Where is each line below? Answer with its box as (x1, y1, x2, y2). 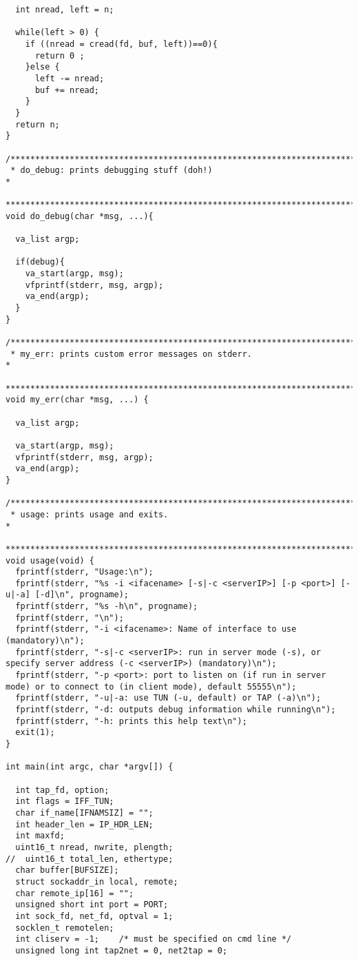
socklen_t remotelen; (15, 922, 114, 933)
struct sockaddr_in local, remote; (15, 876, 178, 887)
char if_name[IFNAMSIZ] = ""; (15, 807, 154, 818)
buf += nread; (34, 85, 100, 95)
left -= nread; (34, 73, 105, 83)
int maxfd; (15, 831, 65, 841)
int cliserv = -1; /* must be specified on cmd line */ (15, 934, 292, 944)
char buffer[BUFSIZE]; (15, 865, 119, 876)
